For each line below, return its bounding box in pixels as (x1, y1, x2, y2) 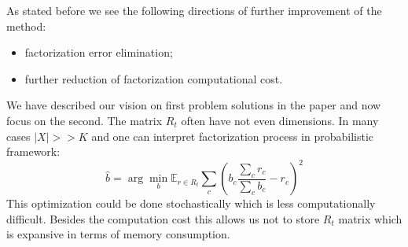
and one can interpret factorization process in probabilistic (91, 127, 374, 144)
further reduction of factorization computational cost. (24, 70, 283, 87)
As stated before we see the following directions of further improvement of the (6, 2, 382, 18)
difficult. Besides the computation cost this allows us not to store (6, 210, 320, 227)
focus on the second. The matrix (6, 112, 163, 128)
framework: (6, 143, 61, 160)
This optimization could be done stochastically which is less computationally (6, 195, 376, 212)
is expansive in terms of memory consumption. (6, 226, 230, 242)
